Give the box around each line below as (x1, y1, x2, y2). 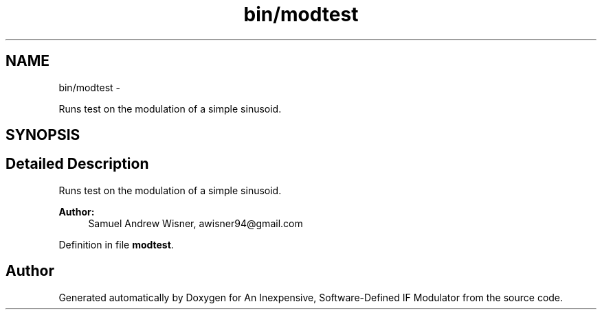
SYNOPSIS (5, 126, 80, 144)
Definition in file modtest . (58, 238, 174, 250)
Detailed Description (5, 155, 149, 173)
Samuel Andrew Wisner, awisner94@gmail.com (88, 217, 303, 229)
